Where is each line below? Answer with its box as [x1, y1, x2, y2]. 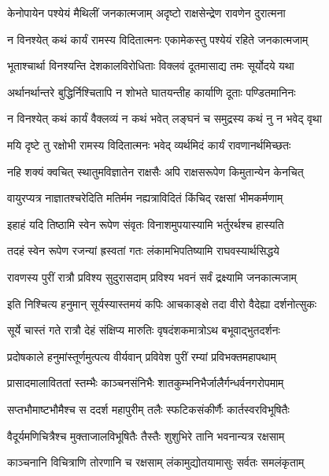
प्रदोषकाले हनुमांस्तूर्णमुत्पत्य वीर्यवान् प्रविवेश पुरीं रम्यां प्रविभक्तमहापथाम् [7, 348, 276, 364]
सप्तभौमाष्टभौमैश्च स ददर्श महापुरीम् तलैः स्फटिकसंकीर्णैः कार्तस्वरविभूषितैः [7, 400, 290, 417]
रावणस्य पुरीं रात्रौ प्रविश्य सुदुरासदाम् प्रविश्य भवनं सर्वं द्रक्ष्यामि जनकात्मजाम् [7, 268, 297, 285]
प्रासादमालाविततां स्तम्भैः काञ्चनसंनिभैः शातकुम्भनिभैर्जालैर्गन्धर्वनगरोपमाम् [7, 375, 284, 391]
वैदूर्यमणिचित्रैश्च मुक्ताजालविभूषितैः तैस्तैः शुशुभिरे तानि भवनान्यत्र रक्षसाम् [7, 427, 285, 444]
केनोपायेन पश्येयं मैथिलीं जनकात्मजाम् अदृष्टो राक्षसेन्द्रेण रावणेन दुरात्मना [7, 5, 286, 20]
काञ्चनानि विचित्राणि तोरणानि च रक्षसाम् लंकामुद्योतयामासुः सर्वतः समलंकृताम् [7, 454, 305, 470]
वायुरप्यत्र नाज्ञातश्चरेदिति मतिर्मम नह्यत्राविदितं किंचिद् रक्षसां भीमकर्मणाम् [7, 190, 283, 206]
